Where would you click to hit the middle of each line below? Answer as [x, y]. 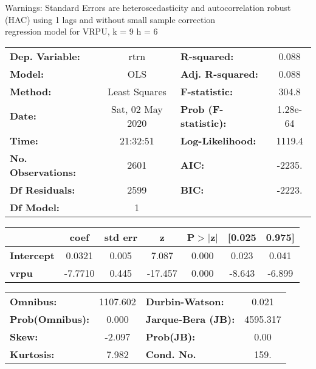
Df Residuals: [43, 189]
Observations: [43, 172]
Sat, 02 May [137, 109]
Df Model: [35, 207]
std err [121, 237]
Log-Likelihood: [218, 140]
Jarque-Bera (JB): [190, 319]
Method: [31, 91]
